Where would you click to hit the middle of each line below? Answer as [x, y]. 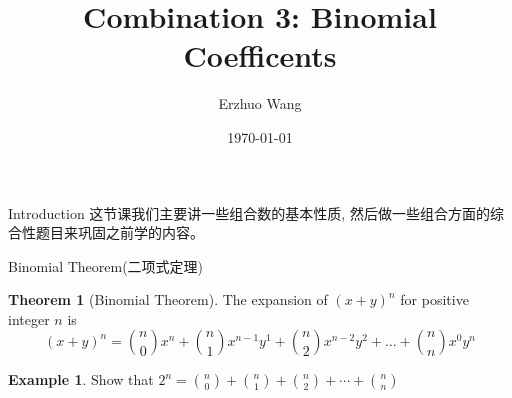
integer [29, 318]
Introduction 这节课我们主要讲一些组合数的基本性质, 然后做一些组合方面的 [249, 212]
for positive [434, 299]
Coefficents [260, 55]
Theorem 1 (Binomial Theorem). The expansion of [168, 299]
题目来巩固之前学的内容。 [119, 232]
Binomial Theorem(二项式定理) [106, 265]
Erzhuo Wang [260, 103]
